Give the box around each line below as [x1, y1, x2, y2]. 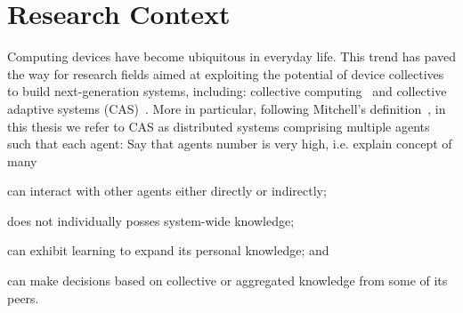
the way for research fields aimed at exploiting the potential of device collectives [7, 64, 444, 83]
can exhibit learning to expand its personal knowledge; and [7, 241, 329, 260]
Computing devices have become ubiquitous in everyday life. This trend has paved [7, 47, 456, 66]
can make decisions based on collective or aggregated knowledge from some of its [7, 271, 448, 290]
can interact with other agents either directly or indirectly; [7, 181, 327, 200]
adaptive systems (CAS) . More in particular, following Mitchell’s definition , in [7, 99, 446, 117]
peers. [7, 288, 39, 307]
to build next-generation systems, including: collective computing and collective [7, 82, 447, 100]
